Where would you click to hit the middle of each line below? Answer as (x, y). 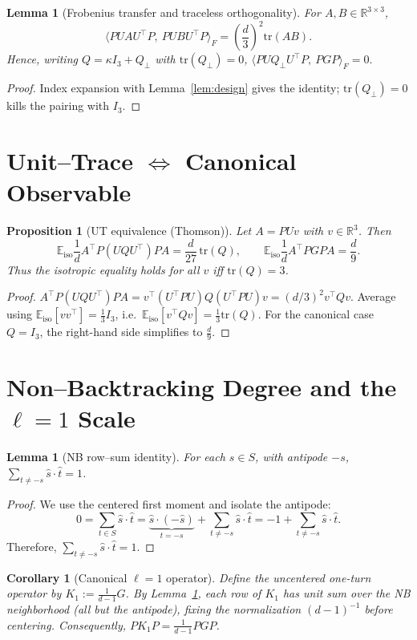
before (379, 609)
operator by (34, 593)
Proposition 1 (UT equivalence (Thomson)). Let (129, 230)
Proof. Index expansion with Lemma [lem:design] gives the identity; (173, 88)
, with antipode (291, 457)
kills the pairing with (58, 105)
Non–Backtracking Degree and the (202, 387)
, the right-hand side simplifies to (121, 332)
